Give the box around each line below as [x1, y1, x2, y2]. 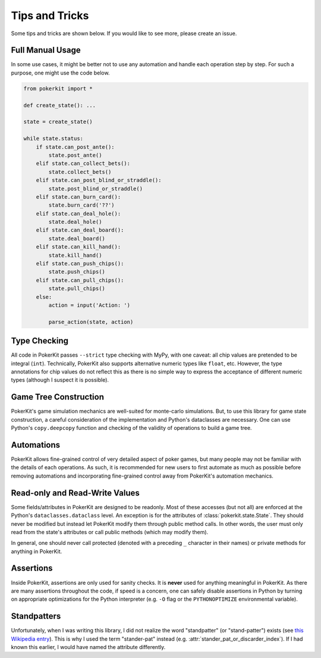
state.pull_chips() [48, 285, 105, 292]
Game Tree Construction [11, 392, 104, 402]
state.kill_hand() [48, 252, 102, 258]
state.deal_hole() [48, 219, 102, 226]
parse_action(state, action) [48, 319, 134, 325]
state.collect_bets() [48, 169, 112, 175]
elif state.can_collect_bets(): [36, 160, 131, 167]
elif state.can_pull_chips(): [36, 277, 124, 283]
